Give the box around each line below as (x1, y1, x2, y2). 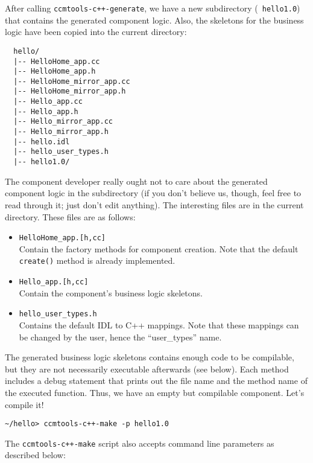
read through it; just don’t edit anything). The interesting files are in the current (5, 198, 304, 211)
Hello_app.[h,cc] (19, 278, 89, 287)
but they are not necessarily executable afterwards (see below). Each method (5, 362, 289, 375)
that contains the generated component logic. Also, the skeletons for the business (5, 13, 304, 26)
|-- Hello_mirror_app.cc (13, 117, 113, 126)
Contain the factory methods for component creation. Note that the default (19, 242, 299, 255)
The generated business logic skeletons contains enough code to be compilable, (5, 351, 294, 363)
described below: (5, 449, 66, 461)
